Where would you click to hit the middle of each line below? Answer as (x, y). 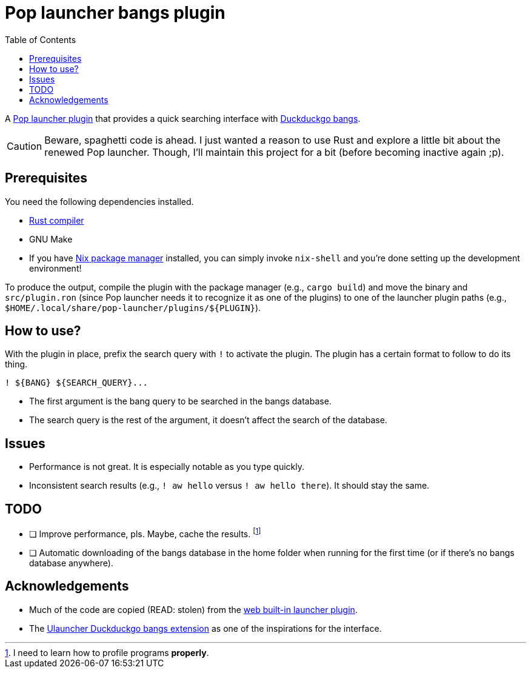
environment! (55, 268)
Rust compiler (57, 220)
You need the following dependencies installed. (99, 201)
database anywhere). (71, 563)
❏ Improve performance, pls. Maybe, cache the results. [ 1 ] (145, 533)
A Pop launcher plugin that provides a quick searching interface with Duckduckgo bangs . (183, 118)
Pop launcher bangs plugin (115, 13)
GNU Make (51, 239)
